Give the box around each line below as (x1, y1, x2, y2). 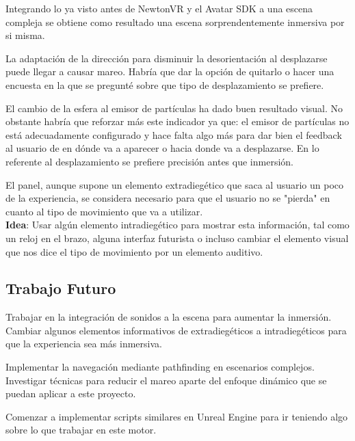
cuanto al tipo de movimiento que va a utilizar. (5, 204, 203, 218)
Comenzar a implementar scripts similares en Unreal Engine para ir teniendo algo (5, 409, 348, 423)
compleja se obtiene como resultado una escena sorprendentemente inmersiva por (5, 14, 345, 29)
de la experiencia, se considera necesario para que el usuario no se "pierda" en (5, 191, 330, 205)
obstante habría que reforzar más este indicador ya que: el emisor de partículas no (5, 114, 350, 129)
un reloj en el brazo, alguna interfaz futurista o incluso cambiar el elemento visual (5, 230, 349, 245)
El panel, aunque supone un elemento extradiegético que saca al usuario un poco (5, 177, 344, 191)
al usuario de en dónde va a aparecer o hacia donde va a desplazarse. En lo (5, 141, 319, 155)
